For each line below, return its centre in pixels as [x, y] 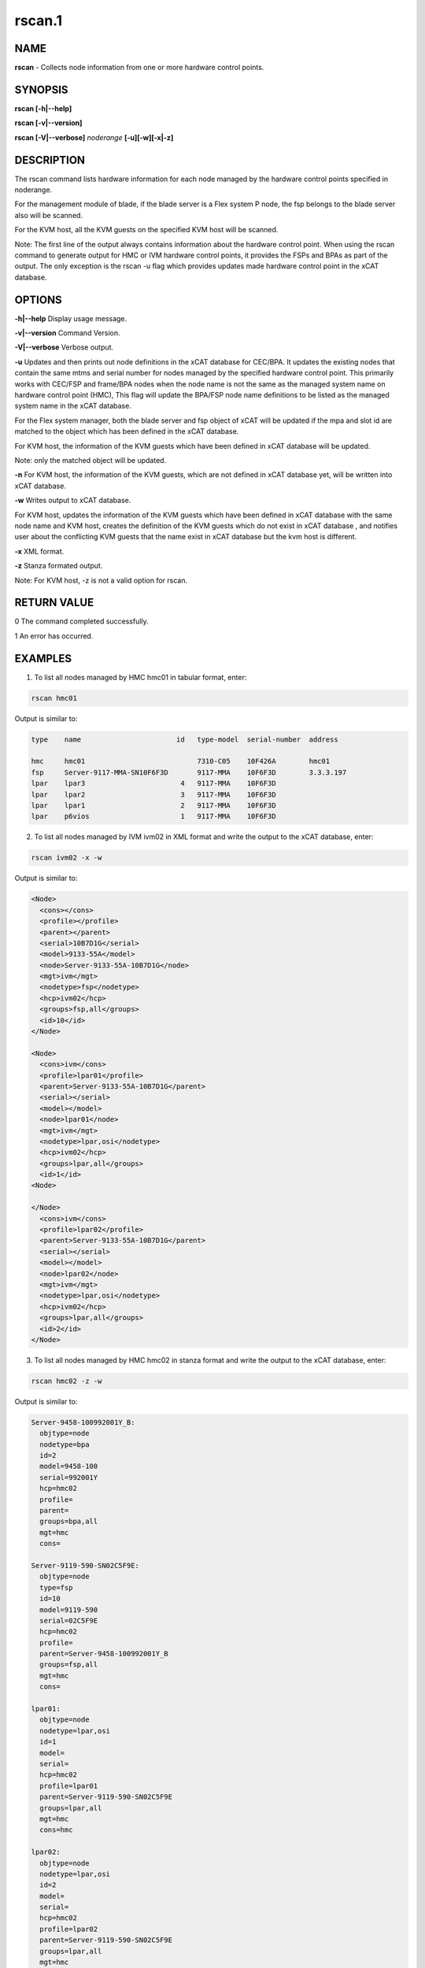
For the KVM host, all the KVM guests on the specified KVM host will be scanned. [146, 230]
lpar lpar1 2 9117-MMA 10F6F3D [153, 806]
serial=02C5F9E [69, 1620]
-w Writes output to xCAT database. [73, 501]
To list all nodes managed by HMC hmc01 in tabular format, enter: [140, 677]
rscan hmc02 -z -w [67, 1381]
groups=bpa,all [69, 1522]
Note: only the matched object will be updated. [91, 460]
